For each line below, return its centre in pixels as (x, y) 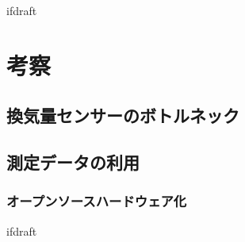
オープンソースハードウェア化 (97, 201)
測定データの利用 (73, 162)
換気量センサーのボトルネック (123, 115)
